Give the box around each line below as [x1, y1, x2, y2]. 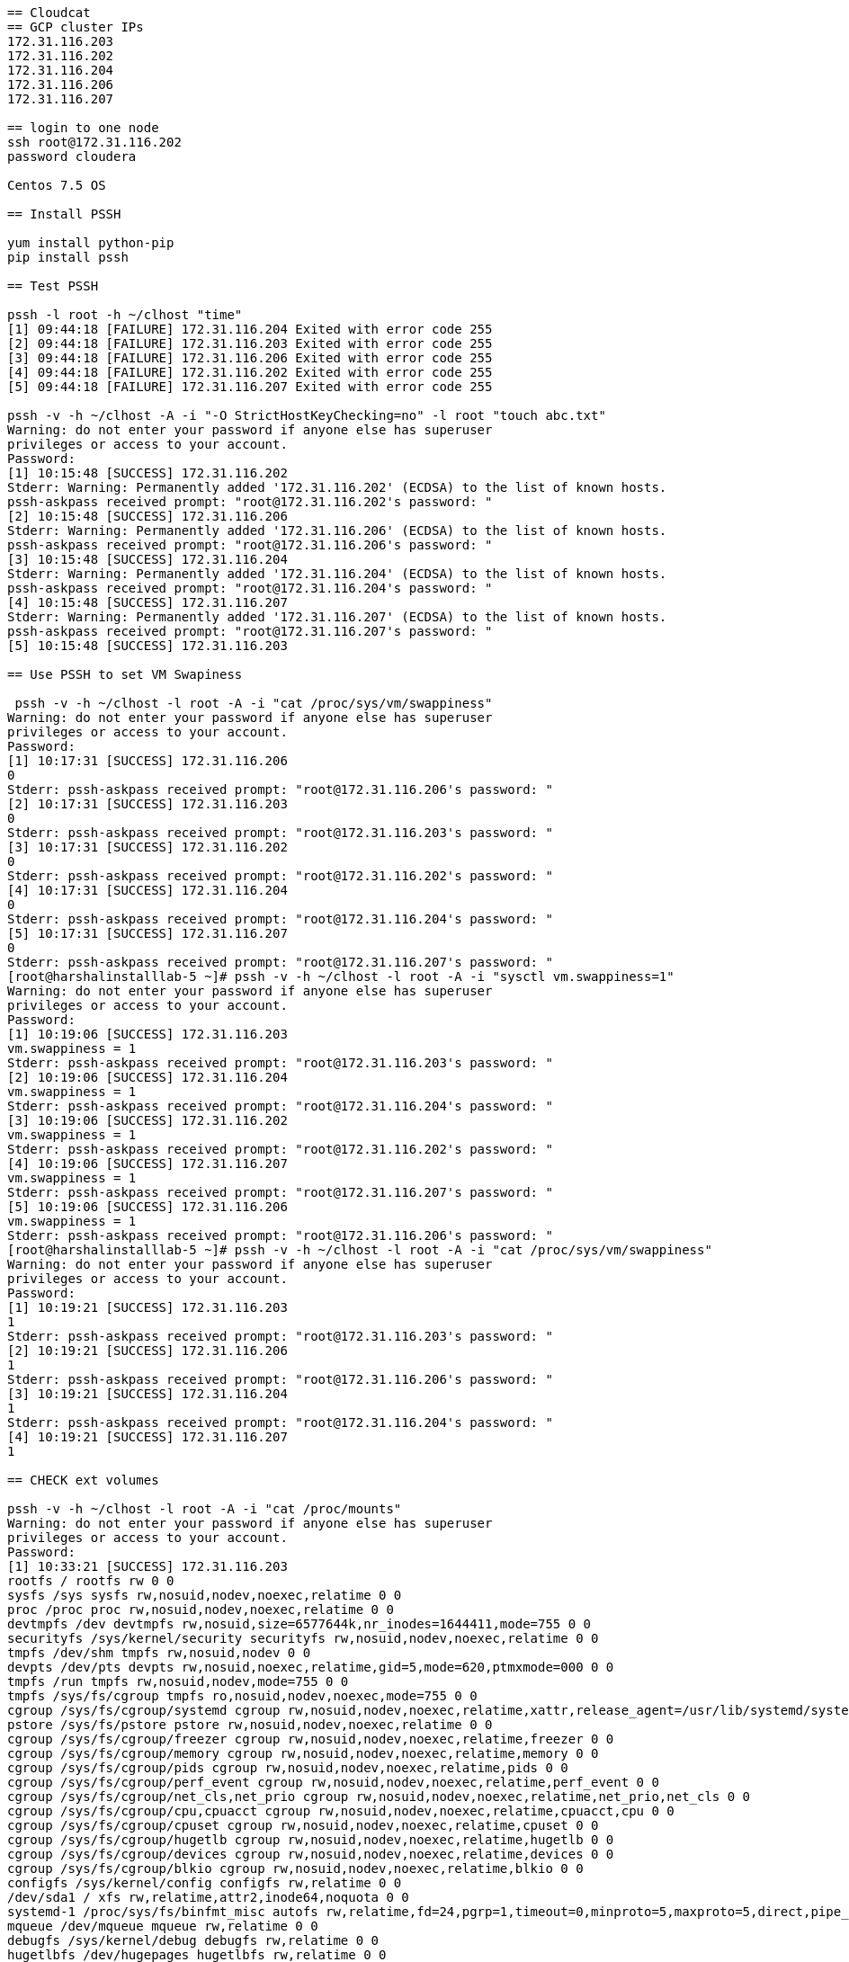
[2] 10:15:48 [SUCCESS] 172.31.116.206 [7, 509, 288, 523]
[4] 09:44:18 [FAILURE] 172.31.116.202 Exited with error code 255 [7, 365, 493, 379]
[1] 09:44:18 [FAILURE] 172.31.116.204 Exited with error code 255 [7, 322, 493, 336]
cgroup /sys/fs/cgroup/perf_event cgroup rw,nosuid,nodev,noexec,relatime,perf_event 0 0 [7, 1775, 659, 1789]
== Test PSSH [7, 279, 99, 293]
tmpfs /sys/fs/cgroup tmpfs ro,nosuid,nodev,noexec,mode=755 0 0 [7, 1689, 478, 1703]
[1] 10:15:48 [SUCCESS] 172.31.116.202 [7, 466, 288, 480]
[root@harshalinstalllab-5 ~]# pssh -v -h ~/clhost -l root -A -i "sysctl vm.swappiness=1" [7, 969, 675, 984]
